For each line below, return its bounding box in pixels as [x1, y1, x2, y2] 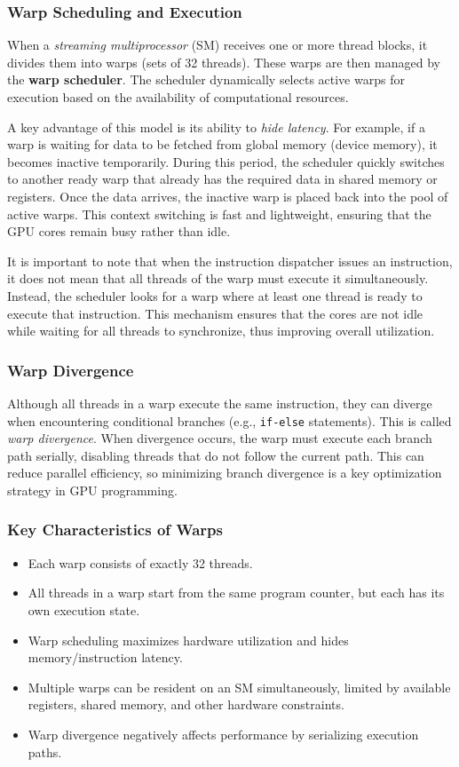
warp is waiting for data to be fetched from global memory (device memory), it [7, 135, 438, 154]
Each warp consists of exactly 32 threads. [28, 553, 253, 572]
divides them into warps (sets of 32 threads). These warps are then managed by [7, 52, 440, 71]
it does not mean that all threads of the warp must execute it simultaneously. [7, 269, 429, 288]
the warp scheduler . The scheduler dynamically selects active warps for [7, 70, 405, 89]
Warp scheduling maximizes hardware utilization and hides [28, 630, 349, 649]
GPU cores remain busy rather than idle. [7, 222, 231, 241]
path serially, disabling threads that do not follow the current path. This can [7, 446, 424, 464]
